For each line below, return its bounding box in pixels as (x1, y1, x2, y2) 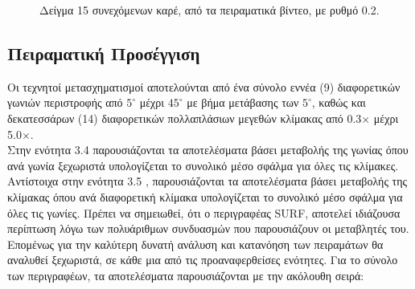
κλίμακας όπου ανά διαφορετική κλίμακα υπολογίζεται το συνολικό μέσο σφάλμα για (7, 188, 403, 205)
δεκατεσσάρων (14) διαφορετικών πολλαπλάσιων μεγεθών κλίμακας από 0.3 (7, 109, 362, 126)
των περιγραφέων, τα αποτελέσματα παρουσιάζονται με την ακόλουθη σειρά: (7, 267, 364, 283)
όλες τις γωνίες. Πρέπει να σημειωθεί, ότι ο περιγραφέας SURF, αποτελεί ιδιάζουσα (7, 204, 401, 221)
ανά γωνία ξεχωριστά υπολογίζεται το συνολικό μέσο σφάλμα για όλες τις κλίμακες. (7, 157, 399, 173)
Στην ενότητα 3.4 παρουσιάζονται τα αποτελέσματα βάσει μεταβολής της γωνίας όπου (7, 141, 409, 158)
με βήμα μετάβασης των (187, 94, 299, 111)
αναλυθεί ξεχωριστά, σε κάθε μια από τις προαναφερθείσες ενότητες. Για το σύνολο (7, 251, 398, 268)
